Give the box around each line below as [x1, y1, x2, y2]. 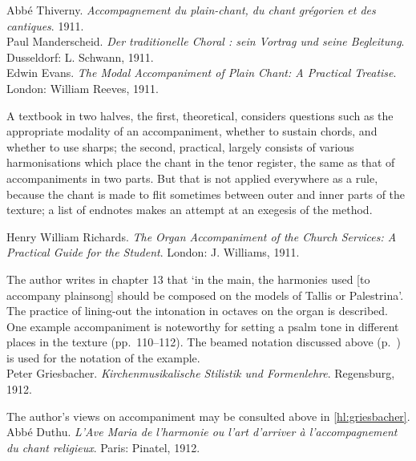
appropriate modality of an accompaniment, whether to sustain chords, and [6, 123, 378, 140]
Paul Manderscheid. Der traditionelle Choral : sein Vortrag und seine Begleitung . [6, 33, 405, 50]
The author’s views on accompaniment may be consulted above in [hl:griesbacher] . [6, 407, 410, 424]
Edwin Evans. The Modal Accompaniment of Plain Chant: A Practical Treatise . [6, 64, 397, 81]
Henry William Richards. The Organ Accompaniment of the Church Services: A [6, 228, 397, 245]
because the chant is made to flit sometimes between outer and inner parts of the [6, 185, 406, 202]
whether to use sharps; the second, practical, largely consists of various [6, 138, 354, 155]
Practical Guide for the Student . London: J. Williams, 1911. [6, 244, 300, 261]
